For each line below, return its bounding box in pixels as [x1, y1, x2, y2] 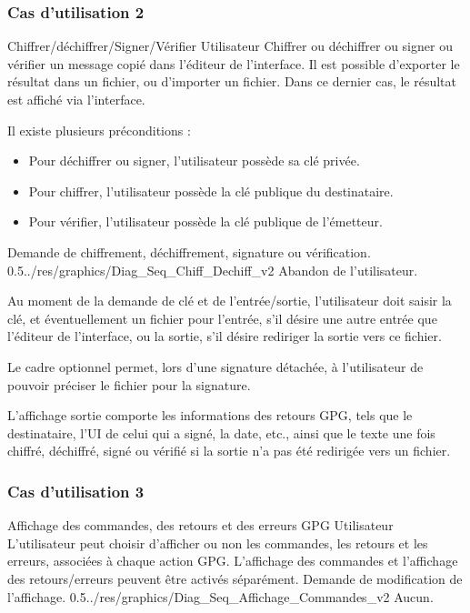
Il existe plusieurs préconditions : [7, 120, 191, 139]
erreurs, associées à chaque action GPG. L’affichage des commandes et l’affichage [7, 551, 458, 570]
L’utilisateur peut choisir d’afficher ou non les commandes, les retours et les [7, 533, 428, 552]
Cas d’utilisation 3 [7, 479, 145, 502]
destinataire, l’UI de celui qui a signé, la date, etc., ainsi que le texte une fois [7, 423, 435, 442]
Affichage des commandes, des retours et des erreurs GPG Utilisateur [7, 516, 394, 535]
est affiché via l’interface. [7, 90, 145, 108]
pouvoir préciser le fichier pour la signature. [7, 375, 251, 394]
